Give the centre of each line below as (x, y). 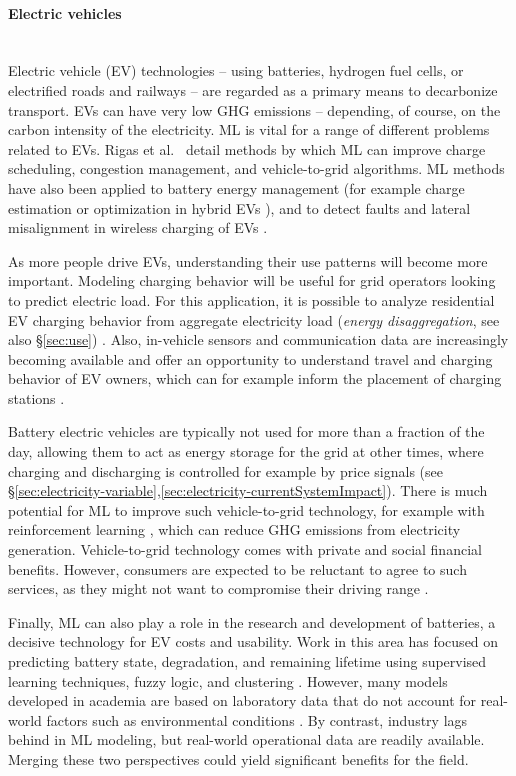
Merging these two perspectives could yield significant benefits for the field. (238, 758)
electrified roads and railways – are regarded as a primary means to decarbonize (253, 89)
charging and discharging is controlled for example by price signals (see (225, 470)
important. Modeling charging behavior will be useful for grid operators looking (252, 280)
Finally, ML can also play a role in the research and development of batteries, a (252, 621)
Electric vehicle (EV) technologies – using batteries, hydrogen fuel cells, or (236, 70)
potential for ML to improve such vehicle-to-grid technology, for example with (246, 509)
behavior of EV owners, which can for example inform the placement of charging (255, 378)
